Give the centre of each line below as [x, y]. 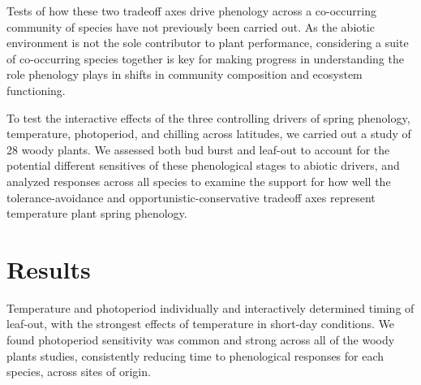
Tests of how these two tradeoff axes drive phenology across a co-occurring [191, 11]
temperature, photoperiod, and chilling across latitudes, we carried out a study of [209, 134]
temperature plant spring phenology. [97, 213]
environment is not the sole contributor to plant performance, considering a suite [208, 43]
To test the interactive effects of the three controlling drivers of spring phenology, [208, 117]
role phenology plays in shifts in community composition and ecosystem [185, 74]
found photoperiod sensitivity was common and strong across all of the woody [201, 340]
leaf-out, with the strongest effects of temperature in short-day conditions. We [201, 324]
